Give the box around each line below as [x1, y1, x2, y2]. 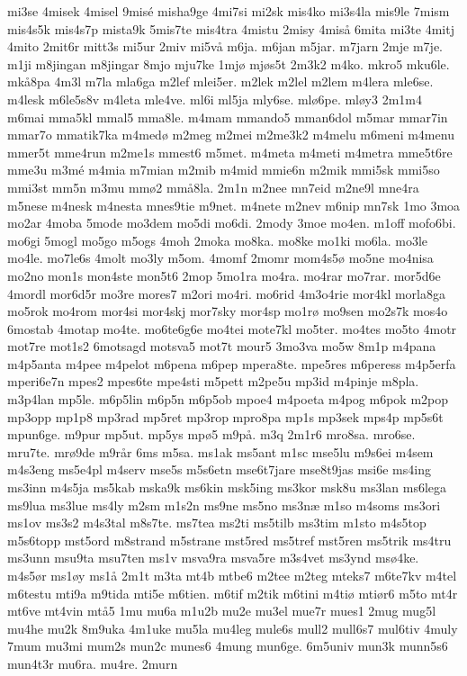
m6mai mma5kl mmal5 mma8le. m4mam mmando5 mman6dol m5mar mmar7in [7, 107, 448, 126]
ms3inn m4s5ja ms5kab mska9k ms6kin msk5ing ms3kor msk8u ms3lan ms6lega [7, 478, 447, 497]
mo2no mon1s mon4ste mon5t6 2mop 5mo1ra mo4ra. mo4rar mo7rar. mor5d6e [7, 266, 441, 284]
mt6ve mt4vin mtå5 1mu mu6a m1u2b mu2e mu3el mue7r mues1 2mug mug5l [7, 601, 436, 620]
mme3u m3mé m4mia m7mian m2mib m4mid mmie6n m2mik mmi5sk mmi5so [7, 160, 440, 179]
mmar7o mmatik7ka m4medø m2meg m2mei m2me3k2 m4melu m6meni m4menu [7, 125, 454, 144]
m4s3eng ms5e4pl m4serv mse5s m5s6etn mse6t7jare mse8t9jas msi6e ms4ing [7, 460, 431, 479]
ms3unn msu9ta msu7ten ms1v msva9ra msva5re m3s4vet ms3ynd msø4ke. [7, 548, 419, 567]
